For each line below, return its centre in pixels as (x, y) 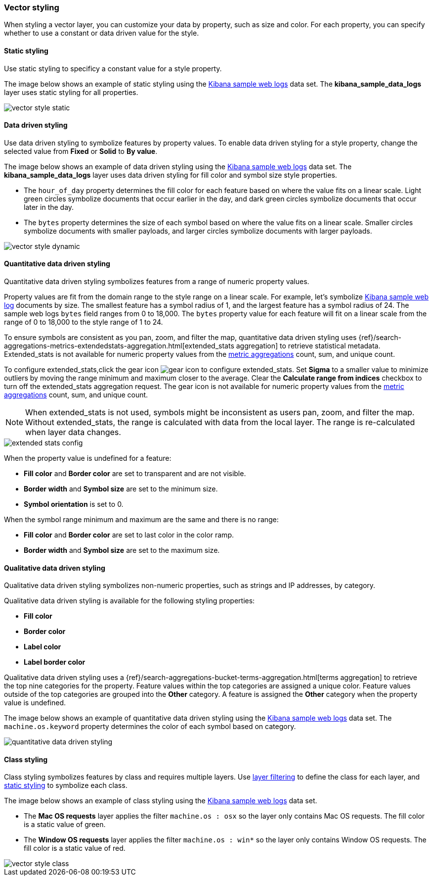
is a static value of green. (65, 825)
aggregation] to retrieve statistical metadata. (308, 346)
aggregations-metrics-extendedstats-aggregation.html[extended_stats (119, 346)
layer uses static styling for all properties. (71, 92)
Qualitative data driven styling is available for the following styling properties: (130, 601)
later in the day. (49, 207)
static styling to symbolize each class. (66, 785)
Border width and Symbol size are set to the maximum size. (122, 550)
